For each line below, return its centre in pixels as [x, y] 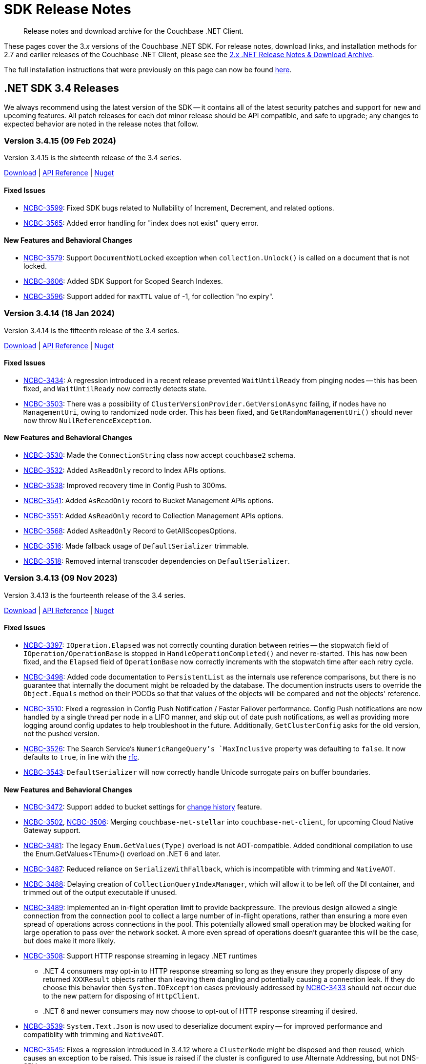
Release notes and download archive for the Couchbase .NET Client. [133, 31]
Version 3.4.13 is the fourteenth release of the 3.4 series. [95, 595]
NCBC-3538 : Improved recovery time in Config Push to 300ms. [125, 485]
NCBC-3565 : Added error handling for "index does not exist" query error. [141, 223]
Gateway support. [52, 830]
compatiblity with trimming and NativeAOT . [94, 1035]
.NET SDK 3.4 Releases [61, 88]
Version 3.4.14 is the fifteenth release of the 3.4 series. [91, 330]
